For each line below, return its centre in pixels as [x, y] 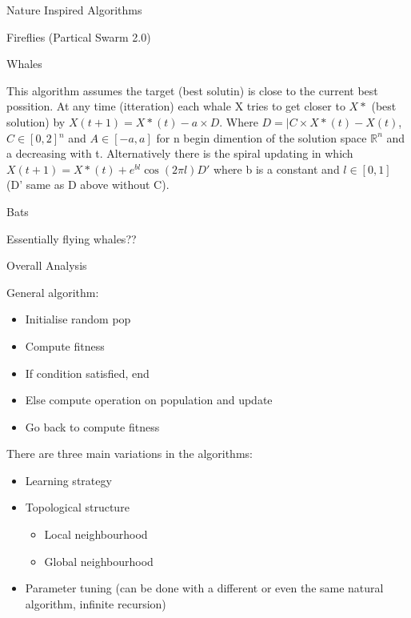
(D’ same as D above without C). [88, 185]
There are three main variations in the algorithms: [130, 453]
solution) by [36, 121]
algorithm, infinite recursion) [96, 603]
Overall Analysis [47, 265]
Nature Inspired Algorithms [74, 10]
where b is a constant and [276, 169]
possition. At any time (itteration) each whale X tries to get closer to [176, 106]
